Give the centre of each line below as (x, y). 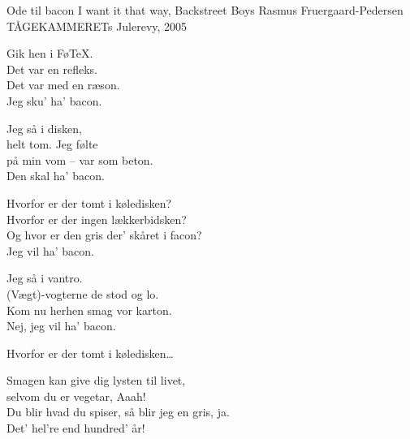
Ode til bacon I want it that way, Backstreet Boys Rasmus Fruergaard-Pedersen (205, 10)
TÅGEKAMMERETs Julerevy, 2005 (97, 26)
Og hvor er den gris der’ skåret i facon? (104, 235)
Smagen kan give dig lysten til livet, (96, 380)
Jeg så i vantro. (45, 278)
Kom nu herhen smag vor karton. (89, 310)
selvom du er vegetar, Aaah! (76, 396)
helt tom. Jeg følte (52, 144)
